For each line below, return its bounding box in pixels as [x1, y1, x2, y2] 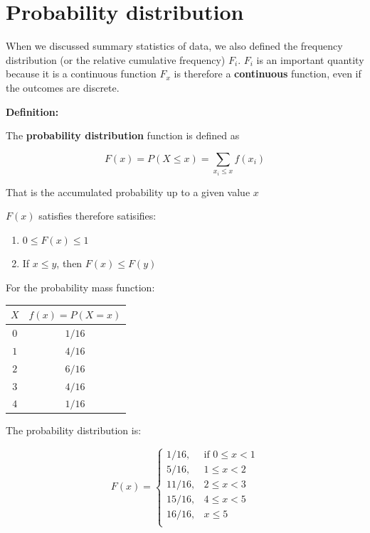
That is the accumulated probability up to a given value [6, 184, 250, 199]
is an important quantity [256, 52, 364, 67]
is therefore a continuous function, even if [174, 66, 361, 81]
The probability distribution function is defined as [6, 128, 240, 143]
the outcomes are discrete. [6, 80, 120, 95]
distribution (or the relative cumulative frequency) [6, 52, 226, 67]
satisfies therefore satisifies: [38, 208, 157, 223]
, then [56, 256, 83, 271]
